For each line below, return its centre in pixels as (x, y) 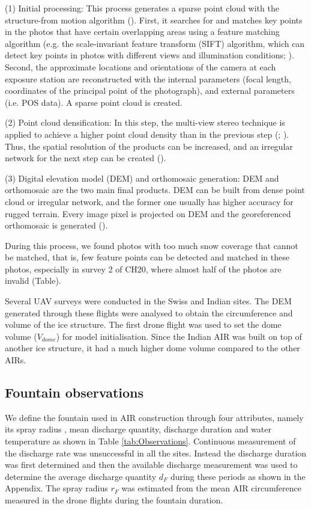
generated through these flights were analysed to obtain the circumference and (149, 312)
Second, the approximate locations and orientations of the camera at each (140, 66)
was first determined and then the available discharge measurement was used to (151, 465)
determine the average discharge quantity (81, 476)
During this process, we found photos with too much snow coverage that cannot (152, 245)
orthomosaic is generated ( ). (56, 225)
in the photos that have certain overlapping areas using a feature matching (142, 32)
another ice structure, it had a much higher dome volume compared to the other (152, 348)
